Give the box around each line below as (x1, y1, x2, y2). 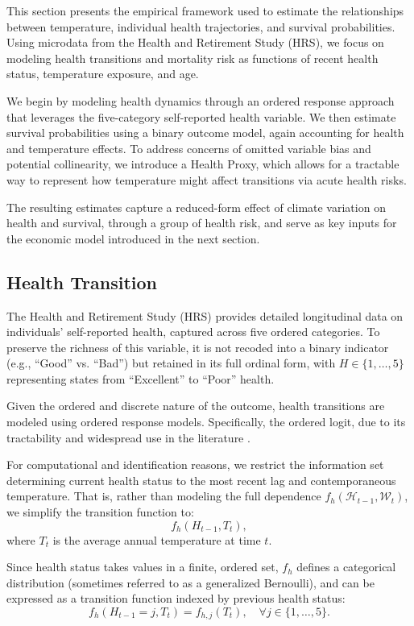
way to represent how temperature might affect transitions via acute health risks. (6, 171, 407, 188)
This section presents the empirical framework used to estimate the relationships (6, 2, 404, 19)
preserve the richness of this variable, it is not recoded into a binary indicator (6, 338, 389, 355)
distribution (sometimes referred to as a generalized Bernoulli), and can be (6, 574, 375, 591)
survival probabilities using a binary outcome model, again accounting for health (6, 124, 404, 141)
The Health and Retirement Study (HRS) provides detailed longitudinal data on (6, 307, 404, 324)
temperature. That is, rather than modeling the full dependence (6, 487, 321, 504)
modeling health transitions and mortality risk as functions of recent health (6, 49, 379, 66)
